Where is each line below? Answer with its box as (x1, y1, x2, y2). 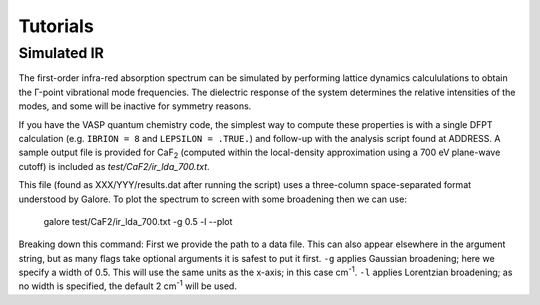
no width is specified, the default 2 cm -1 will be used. (18, 278, 237, 292)
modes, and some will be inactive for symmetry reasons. (18, 100, 252, 112)
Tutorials (18, 15, 94, 37)
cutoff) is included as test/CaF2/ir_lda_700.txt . (18, 160, 210, 172)
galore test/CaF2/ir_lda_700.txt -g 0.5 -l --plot (43, 215, 233, 227)
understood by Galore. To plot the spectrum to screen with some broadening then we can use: (18, 193, 407, 205)
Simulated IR (18, 44, 104, 62)
